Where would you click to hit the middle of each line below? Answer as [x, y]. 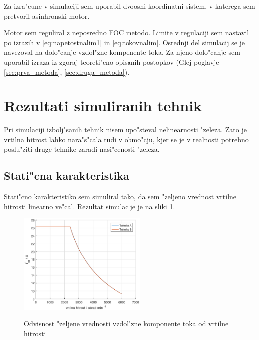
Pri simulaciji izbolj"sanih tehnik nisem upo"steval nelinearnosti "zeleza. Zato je [125, 129]
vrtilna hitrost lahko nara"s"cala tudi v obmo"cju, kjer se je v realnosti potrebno [126, 139]
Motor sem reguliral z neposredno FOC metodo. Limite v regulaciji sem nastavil [127, 33]
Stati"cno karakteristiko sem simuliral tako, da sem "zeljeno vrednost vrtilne [120, 197]
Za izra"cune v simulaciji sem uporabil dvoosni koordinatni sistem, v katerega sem [129, 6]
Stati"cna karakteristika [66, 176]
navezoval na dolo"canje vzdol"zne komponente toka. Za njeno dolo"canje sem [122, 52]
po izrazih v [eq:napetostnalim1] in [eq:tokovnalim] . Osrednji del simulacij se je [125, 42]
